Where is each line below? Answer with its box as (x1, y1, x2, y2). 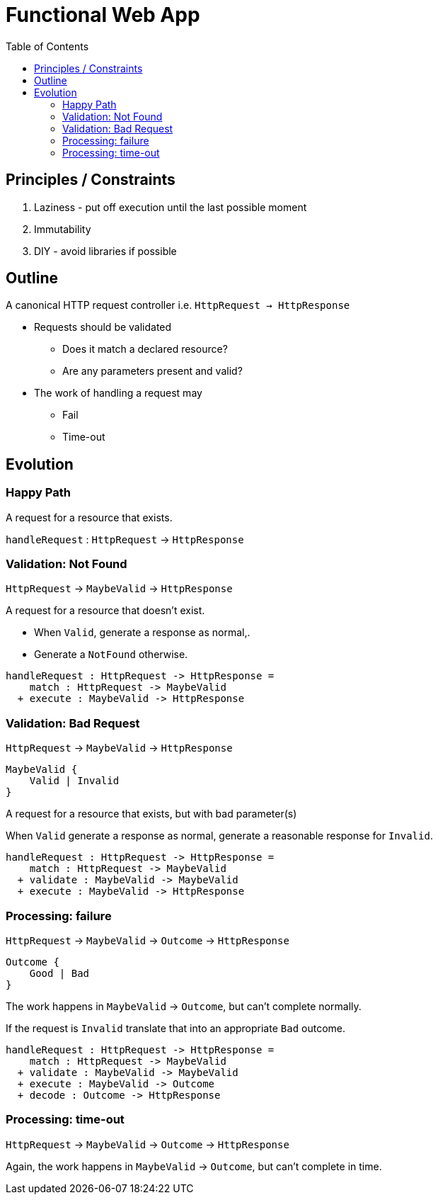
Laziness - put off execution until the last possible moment (34, 200, 307, 213)
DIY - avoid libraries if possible (34, 244, 177, 257)
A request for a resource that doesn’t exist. (6, 604, 205, 617)
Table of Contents (6, 40, 89, 52)
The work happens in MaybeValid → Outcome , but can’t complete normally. (6, 1000, 362, 1012)
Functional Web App (6, 3, 200, 27)
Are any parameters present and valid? (62, 365, 243, 378)
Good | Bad (29, 967, 90, 979)
